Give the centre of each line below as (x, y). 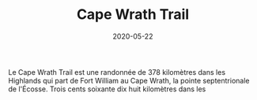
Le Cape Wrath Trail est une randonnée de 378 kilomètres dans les (117, 72)
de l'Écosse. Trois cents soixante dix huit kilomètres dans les (107, 89)
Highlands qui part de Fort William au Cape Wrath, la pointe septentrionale (129, 80)
